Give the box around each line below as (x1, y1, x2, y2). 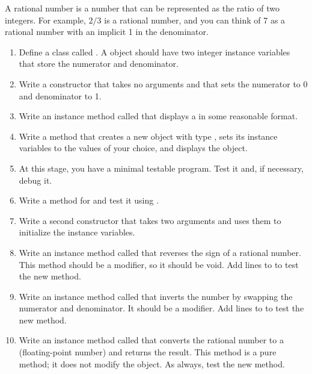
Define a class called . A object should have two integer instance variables (19, 45, 290, 58)
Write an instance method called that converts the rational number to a (19, 334, 284, 346)
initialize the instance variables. (19, 226, 135, 238)
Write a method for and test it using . (19, 194, 159, 207)
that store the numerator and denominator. (19, 57, 179, 70)
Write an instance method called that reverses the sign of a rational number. (19, 246, 301, 258)
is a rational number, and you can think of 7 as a (104, 13, 286, 26)
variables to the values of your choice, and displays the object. (19, 142, 248, 154)
